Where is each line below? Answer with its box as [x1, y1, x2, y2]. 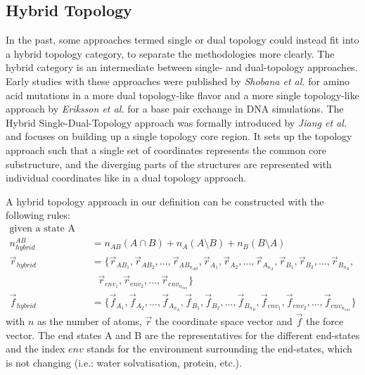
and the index [6, 341, 65, 356]
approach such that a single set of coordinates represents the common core [6, 142, 326, 157]
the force [305, 313, 344, 328]
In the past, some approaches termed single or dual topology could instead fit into [6, 32, 359, 47]
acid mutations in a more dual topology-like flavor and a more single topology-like [6, 87, 359, 102]
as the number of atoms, [37, 313, 142, 328]
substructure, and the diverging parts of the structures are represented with [6, 156, 332, 171]
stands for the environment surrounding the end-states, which [87, 341, 352, 356]
